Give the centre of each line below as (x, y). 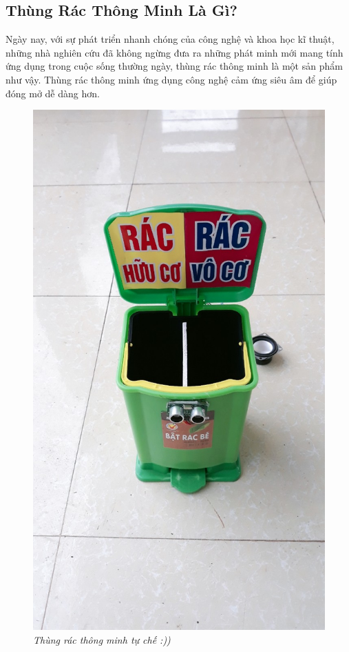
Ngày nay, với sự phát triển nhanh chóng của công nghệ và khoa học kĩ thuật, (170, 39)
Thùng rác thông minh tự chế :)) (102, 639)
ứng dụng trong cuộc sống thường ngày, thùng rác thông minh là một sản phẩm (174, 66)
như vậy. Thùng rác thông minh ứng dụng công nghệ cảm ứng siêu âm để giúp (171, 79)
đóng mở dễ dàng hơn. (53, 93)
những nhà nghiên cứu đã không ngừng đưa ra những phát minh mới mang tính (174, 52)
